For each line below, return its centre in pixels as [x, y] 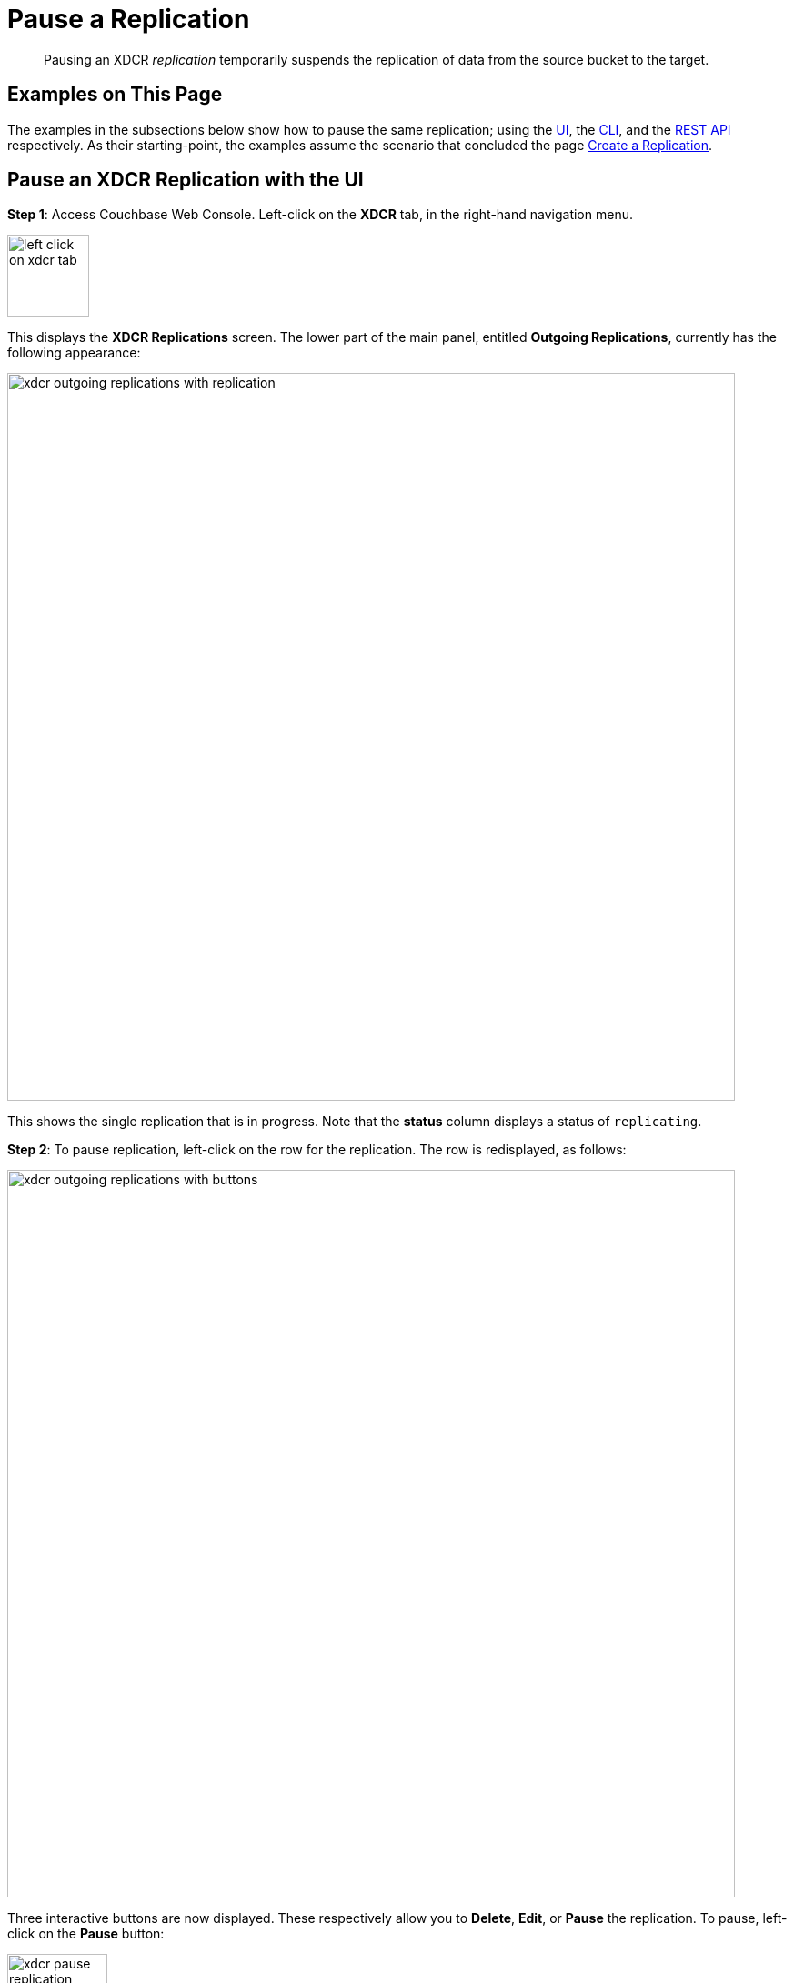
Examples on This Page [115, 95]
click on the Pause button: [86, 1934]
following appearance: [74, 353]
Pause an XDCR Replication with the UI [186, 180]
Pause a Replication [129, 19]
